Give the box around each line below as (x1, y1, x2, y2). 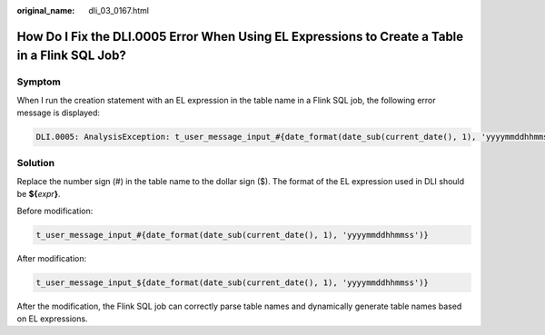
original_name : (16, 5, 75, 15)
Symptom (16, 75, 61, 88)
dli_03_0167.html (88, 5, 150, 15)
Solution (16, 157, 55, 170)
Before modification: (16, 205, 94, 216)
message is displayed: (16, 107, 100, 118)
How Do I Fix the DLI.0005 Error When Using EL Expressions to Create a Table (16, 28, 464, 44)
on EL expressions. (16, 313, 88, 324)
